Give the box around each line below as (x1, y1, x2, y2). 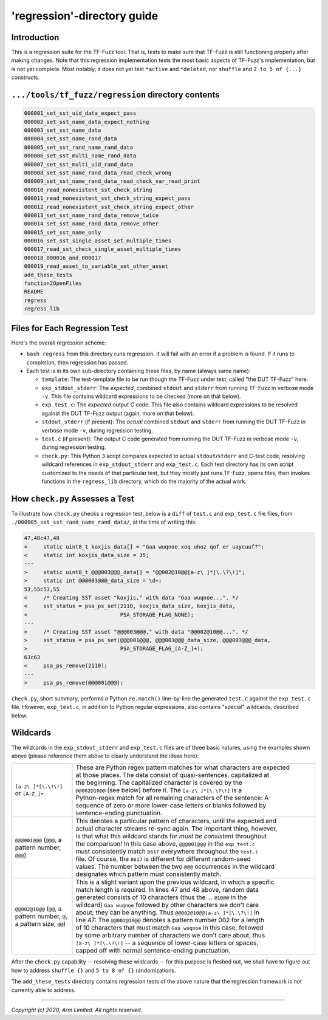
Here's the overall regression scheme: (11, 339, 106, 346)
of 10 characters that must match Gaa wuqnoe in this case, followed (75, 923, 264, 932)
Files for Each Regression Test (11, 323, 128, 334)
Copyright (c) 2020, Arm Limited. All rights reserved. (11, 1006, 143, 1013)
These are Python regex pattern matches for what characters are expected (75, 763, 290, 772)
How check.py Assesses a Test (11, 493, 134, 504)
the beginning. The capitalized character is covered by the (75, 778, 243, 787)
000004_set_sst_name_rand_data (24, 135, 118, 142)
